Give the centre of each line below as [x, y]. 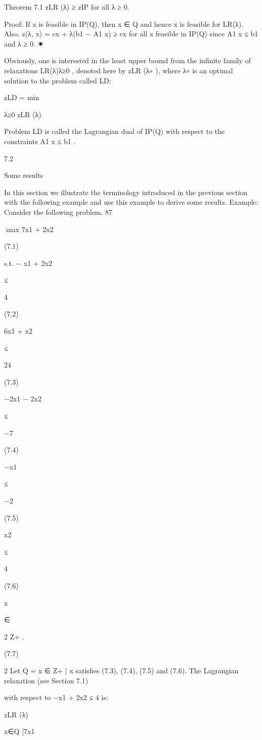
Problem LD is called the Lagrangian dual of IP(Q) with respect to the [115, 131]
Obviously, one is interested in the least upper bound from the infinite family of [127, 60]
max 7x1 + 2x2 [30, 229]
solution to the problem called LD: [58, 80]
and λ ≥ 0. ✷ [24, 43]
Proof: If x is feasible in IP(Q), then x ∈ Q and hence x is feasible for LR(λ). [124, 24]
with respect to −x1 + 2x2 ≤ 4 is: [56, 697]
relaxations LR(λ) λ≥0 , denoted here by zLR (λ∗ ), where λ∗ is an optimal [119, 70]
